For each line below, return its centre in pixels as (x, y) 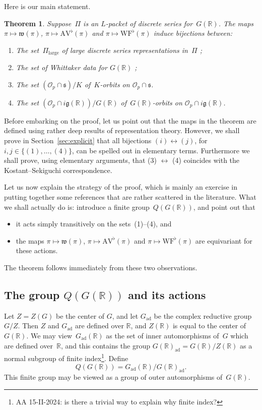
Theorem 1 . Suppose (38, 23)
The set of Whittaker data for (61, 67)
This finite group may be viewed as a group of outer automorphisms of (113, 377)
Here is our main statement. (47, 6)
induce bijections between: (193, 33)
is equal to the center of (209, 326)
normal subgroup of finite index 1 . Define (66, 357)
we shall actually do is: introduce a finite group (77, 207)
